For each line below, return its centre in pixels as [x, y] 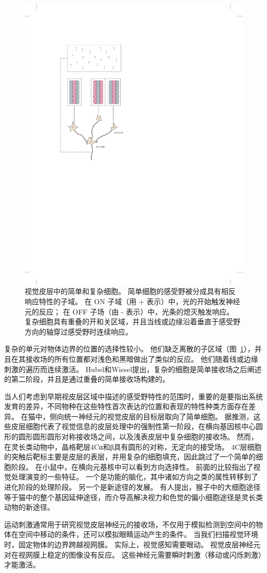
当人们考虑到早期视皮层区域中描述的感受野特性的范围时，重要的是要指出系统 [133, 396]
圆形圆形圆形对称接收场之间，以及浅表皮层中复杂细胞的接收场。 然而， [138, 437]
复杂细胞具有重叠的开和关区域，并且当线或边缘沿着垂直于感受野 [132, 321]
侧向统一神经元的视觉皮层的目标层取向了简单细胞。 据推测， [151, 416]
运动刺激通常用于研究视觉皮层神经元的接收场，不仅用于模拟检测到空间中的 [130, 524]
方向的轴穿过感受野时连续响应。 [79, 331]
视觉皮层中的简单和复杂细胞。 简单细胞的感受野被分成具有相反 [130, 291]
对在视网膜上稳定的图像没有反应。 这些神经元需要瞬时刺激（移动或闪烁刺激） [133, 554]
